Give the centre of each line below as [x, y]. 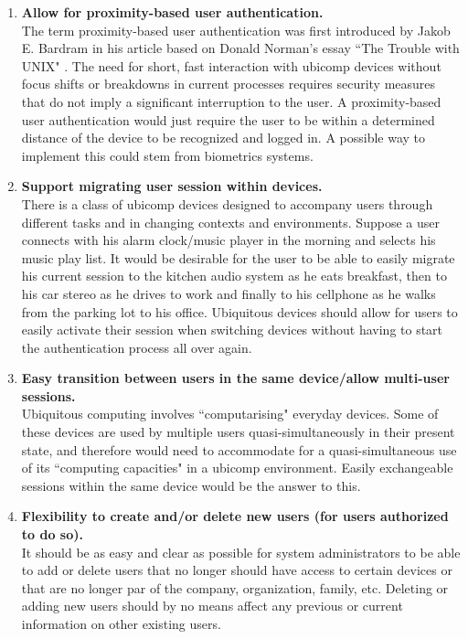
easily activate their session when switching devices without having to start [232, 330]
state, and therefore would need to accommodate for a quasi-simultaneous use [239, 449]
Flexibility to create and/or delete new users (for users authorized [235, 516]
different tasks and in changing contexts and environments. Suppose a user [230, 222]
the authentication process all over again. [137, 347]
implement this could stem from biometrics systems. [167, 155]
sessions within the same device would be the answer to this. [191, 485]
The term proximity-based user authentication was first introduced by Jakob [236, 30]
